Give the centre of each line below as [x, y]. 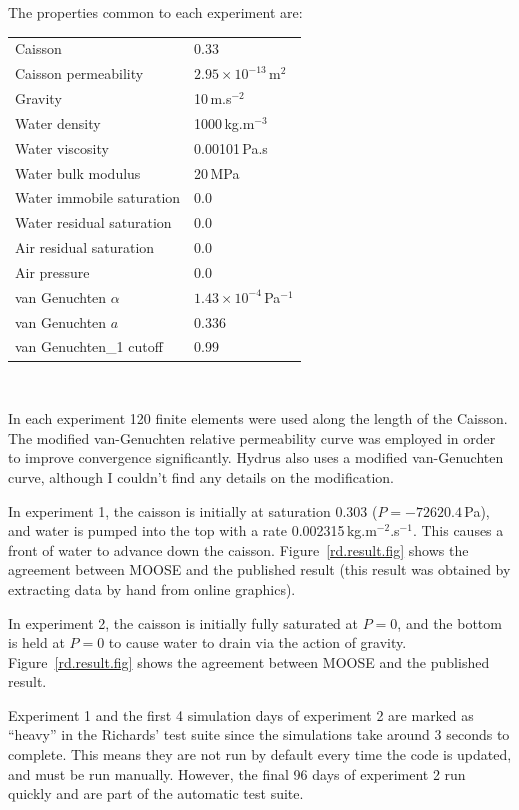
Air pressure [52, 271]
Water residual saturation [93, 222]
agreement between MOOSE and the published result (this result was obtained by [259, 569]
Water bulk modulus [78, 172]
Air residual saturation [85, 247]
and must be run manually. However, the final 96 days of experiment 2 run [237, 773]
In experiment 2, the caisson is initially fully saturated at [183, 622]
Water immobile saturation [98, 197]
